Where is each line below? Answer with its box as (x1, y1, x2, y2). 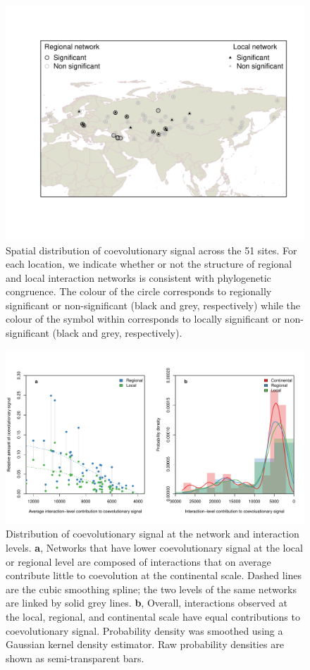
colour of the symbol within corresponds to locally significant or (6, 311, 281, 326)
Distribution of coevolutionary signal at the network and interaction (6, 526, 299, 541)
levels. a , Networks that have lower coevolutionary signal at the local (6, 540, 303, 555)
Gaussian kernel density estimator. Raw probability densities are (6, 637, 284, 652)
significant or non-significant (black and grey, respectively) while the (6, 297, 301, 312)
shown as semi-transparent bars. (6, 650, 144, 665)
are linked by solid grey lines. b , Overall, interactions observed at (6, 595, 287, 610)
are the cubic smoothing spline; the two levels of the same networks (6, 581, 297, 596)
